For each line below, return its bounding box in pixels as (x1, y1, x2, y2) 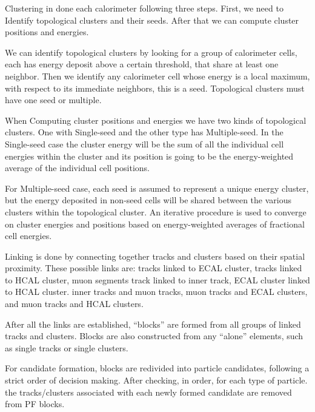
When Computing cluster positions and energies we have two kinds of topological (5, 113, 307, 126)
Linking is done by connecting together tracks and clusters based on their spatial (5, 249, 305, 262)
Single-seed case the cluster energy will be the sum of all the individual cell (5, 137, 284, 150)
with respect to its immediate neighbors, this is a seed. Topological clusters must (5, 81, 305, 94)
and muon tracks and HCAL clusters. (5, 297, 144, 310)
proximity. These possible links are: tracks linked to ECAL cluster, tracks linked (5, 262, 302, 274)
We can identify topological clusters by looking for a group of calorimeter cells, (5, 46, 297, 58)
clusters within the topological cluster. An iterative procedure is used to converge (5, 205, 307, 218)
